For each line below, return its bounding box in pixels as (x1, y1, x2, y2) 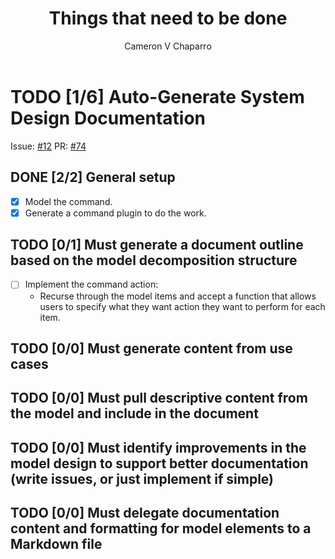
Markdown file (10, 536, 103, 553)
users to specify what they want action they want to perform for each (39, 300, 326, 312)
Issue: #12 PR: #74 (10, 140, 87, 152)
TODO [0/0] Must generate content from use (10, 340, 293, 357)
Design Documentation (10, 107, 206, 129)
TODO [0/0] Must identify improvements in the (10, 439, 307, 456)
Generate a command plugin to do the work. (24, 207, 207, 219)
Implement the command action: (24, 278, 159, 291)
